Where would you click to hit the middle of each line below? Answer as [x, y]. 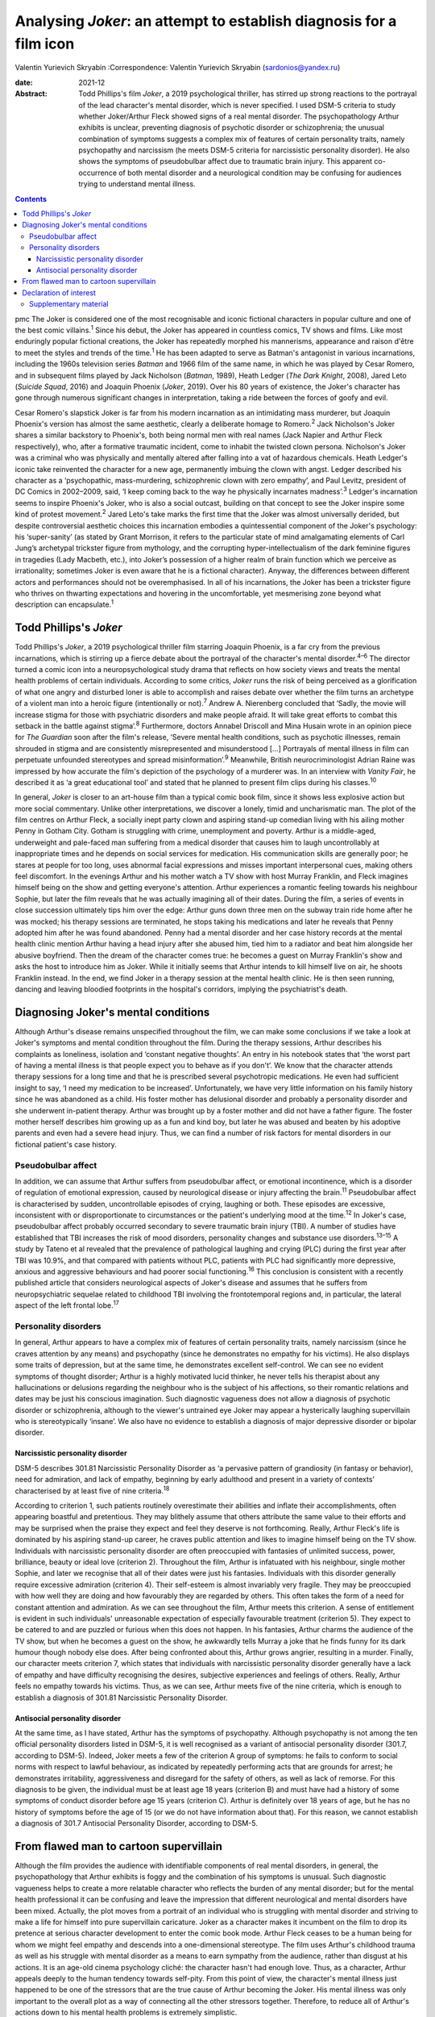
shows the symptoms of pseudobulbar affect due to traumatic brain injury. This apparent [226, 161]
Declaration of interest [59, 292]
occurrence [97, 173]
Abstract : [31, 94]
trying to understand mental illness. [137, 184]
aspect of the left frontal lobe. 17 [67, 1305]
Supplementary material [69, 304]
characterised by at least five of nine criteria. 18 [92, 1490]
